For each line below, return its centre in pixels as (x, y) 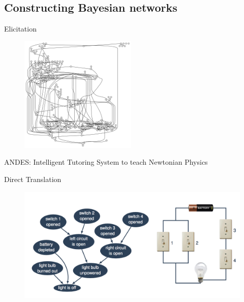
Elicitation (20, 29)
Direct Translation (33, 179)
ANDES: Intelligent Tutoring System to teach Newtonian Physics (106, 162)
